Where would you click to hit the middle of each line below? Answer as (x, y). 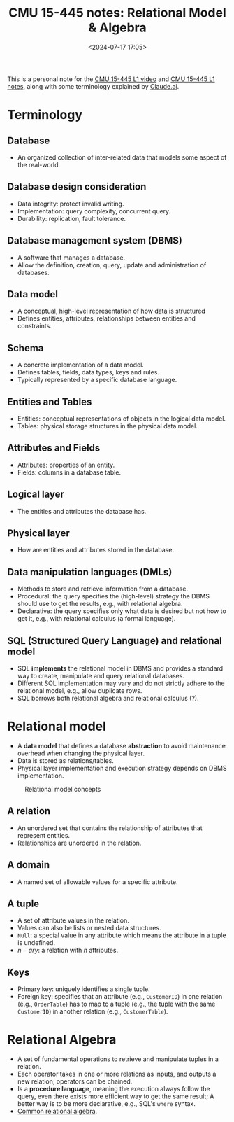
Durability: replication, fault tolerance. (72, 218)
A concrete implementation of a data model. (81, 365)
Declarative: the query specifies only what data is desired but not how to (122, 611)
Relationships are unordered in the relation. (79, 843)
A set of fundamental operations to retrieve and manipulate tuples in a (118, 1059)
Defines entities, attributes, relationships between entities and (106, 318)
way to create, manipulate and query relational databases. (101, 676)
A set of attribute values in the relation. (73, 920)
